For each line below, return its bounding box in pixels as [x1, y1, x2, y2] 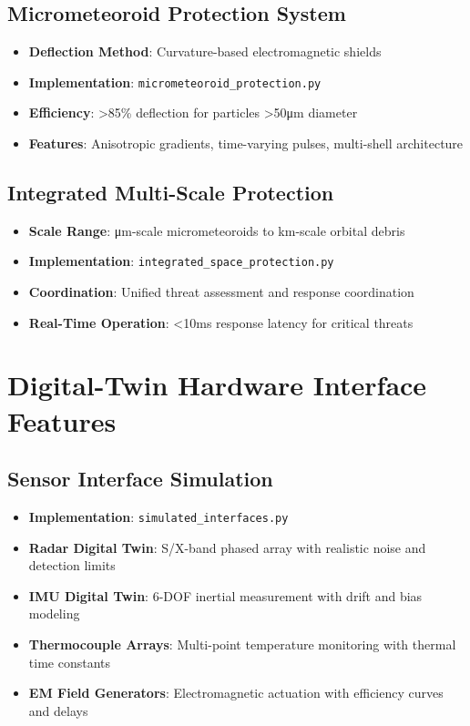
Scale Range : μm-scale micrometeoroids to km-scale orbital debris [28, 220, 405, 240]
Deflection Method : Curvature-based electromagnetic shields [28, 42, 382, 61]
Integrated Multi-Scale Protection [7, 179, 334, 207]
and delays [28, 700, 88, 720]
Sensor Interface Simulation [7, 465, 273, 493]
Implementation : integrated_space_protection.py [28, 251, 334, 271]
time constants [28, 652, 110, 671]
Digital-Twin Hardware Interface [7, 366, 427, 404]
